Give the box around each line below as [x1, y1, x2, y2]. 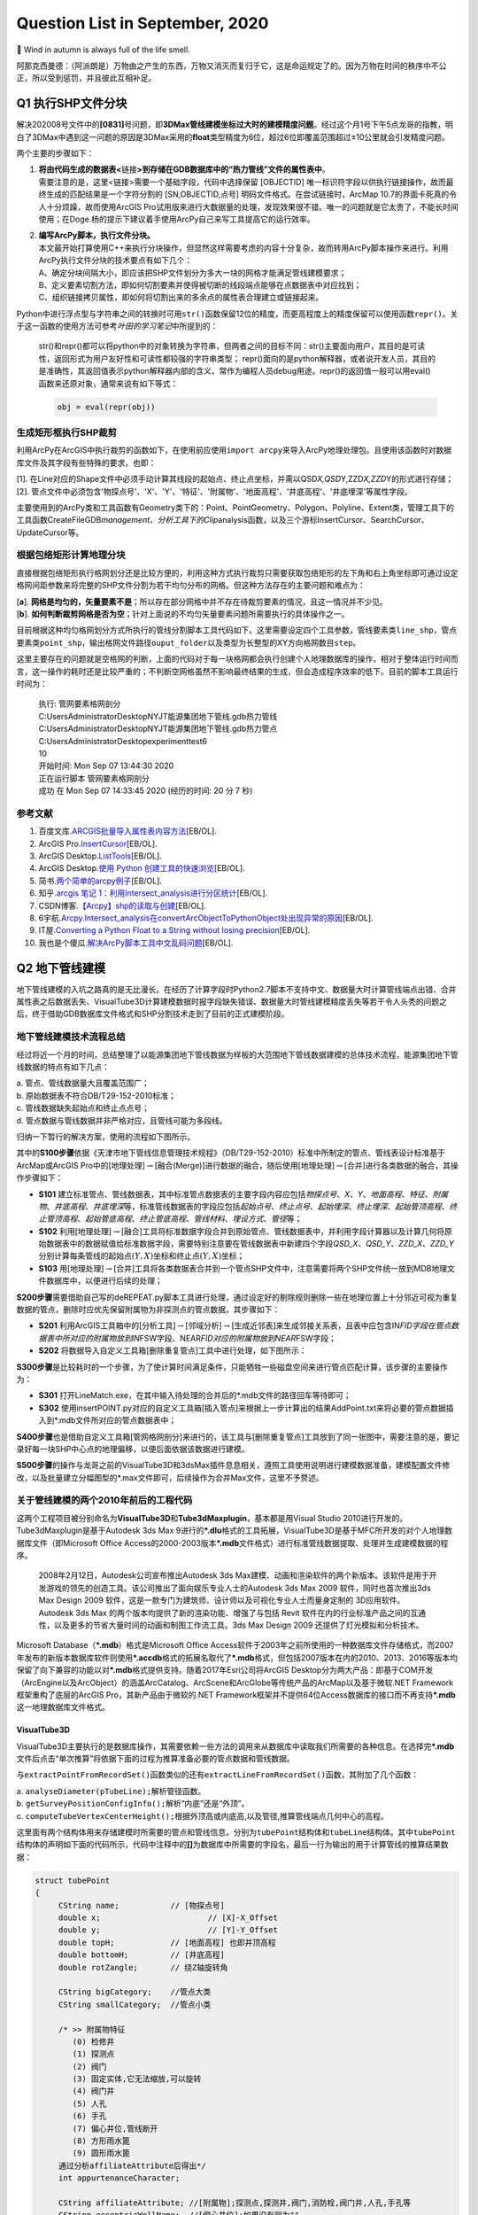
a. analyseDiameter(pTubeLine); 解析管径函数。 [16, 1785, 206, 1796]
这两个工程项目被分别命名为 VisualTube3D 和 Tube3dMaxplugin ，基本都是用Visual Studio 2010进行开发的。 [16, 1512, 408, 1523]
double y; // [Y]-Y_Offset [58, 1925, 278, 1935]
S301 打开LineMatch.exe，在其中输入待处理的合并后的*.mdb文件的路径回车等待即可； [38, 1390, 351, 1401]
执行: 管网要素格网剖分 [38, 698, 121, 709]
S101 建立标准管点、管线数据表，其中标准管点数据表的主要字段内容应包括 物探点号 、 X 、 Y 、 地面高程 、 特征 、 [38, 1188, 433, 1200]
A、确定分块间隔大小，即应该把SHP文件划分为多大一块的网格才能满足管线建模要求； [38, 267, 347, 278]
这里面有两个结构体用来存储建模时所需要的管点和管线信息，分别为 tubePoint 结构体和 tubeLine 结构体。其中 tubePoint [16, 1827, 456, 1838]
